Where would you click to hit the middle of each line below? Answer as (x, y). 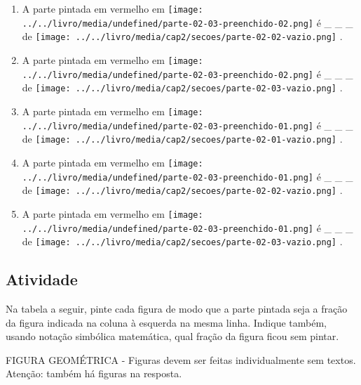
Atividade (42, 279)
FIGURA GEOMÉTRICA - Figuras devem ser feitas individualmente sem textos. (181, 359)
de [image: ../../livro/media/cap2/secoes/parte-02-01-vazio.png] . (182, 139)
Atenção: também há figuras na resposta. (94, 373)
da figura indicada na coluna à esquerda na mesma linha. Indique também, (166, 322)
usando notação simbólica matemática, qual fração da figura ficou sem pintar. (172, 336)
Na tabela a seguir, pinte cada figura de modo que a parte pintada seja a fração (177, 309)
